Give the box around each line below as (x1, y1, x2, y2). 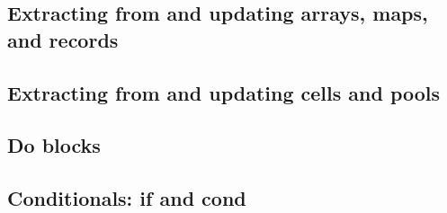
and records (7, 25, 119, 53)
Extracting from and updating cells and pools (7, 78, 441, 106)
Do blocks (7, 131, 101, 159)
